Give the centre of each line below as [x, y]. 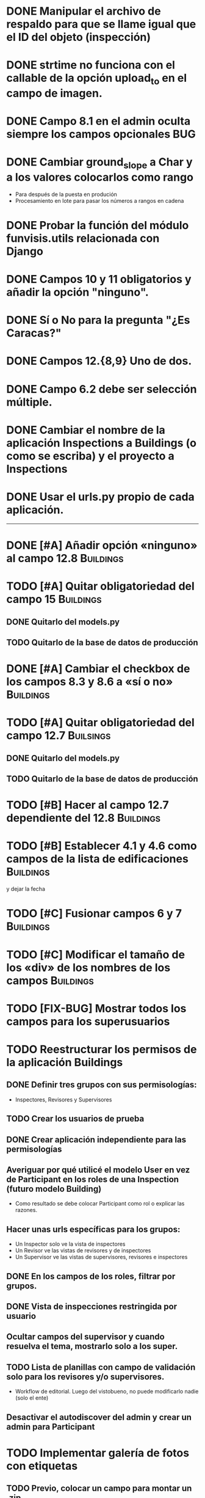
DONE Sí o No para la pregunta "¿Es [98, 320]
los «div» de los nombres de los [88, 967]
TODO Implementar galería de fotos [98, 1453]
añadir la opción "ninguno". [78, 292]
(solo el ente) [32, 1398]
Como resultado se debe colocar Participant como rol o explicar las [100, 1204]
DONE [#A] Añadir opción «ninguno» [102, 545]
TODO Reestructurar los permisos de [102, 1049]
